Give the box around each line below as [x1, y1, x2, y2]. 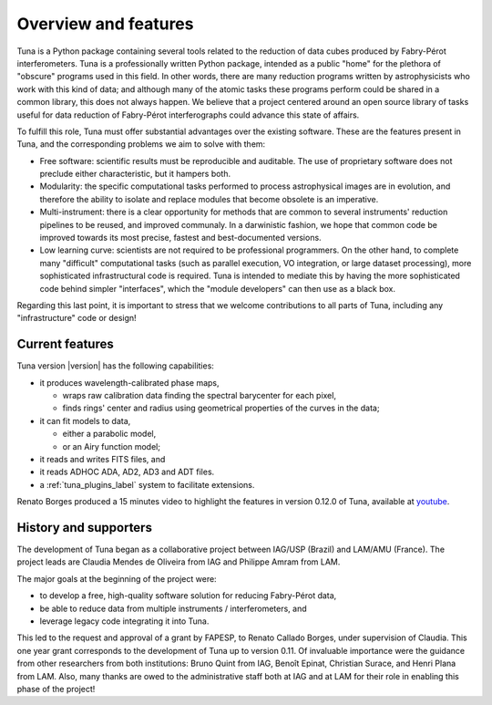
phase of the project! [16, 683, 96, 694]
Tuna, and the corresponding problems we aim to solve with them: [16, 139, 266, 150]
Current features [16, 337, 114, 352]
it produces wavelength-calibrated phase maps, [39, 377, 220, 388]
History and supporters [16, 520, 152, 535]
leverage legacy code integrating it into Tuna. [39, 616, 210, 627]
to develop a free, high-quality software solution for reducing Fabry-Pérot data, [39, 590, 337, 601]
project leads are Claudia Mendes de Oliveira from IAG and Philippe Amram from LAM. [16, 556, 341, 567]
